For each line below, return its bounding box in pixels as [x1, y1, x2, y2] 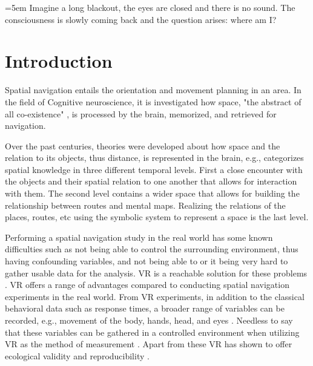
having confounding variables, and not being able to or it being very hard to [5, 255, 288, 267]
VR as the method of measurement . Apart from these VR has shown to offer [5, 338, 292, 350]
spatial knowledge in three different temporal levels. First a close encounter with [5, 163, 303, 175]
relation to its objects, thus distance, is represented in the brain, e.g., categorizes [5, 151, 304, 164]
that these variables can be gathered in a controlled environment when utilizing [5, 325, 300, 338]
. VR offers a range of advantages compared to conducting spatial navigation [5, 278, 289, 291]
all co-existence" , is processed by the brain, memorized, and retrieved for [5, 107, 277, 120]
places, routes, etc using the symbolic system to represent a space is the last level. [5, 211, 309, 223]
